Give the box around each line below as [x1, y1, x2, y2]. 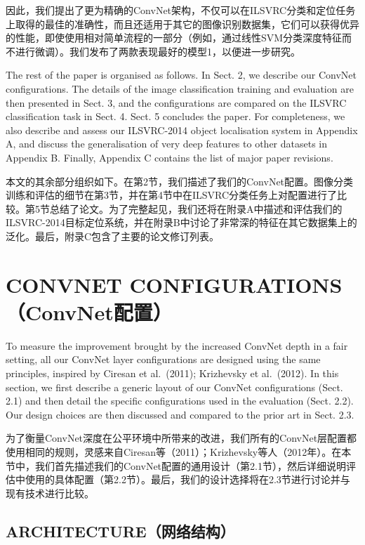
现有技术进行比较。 [6, 485, 94, 500]
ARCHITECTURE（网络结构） [6, 520, 235, 541]
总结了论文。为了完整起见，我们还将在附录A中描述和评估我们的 [49, 201, 343, 216]
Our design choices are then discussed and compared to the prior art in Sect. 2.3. [6, 407, 354, 421]
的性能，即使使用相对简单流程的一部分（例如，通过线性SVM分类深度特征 [6, 30, 343, 45]
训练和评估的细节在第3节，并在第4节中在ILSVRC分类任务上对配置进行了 [6, 188, 338, 202]
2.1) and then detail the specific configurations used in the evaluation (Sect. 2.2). [6, 393, 354, 408]
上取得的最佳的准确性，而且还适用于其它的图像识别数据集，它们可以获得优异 [6, 16, 359, 31]
